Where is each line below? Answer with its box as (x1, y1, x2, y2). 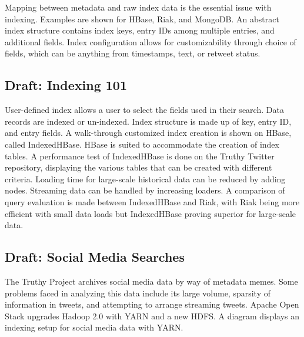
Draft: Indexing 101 (5, 76, 127, 94)
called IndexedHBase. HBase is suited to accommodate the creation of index (5, 138, 279, 150)
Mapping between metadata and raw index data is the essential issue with (5, 1, 272, 13)
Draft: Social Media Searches (5, 248, 185, 266)
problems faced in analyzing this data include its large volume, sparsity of (5, 286, 271, 299)
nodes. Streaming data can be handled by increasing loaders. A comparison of (5, 184, 285, 196)
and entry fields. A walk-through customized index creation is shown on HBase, (5, 126, 292, 139)
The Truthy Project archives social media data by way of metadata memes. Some (5, 275, 298, 287)
